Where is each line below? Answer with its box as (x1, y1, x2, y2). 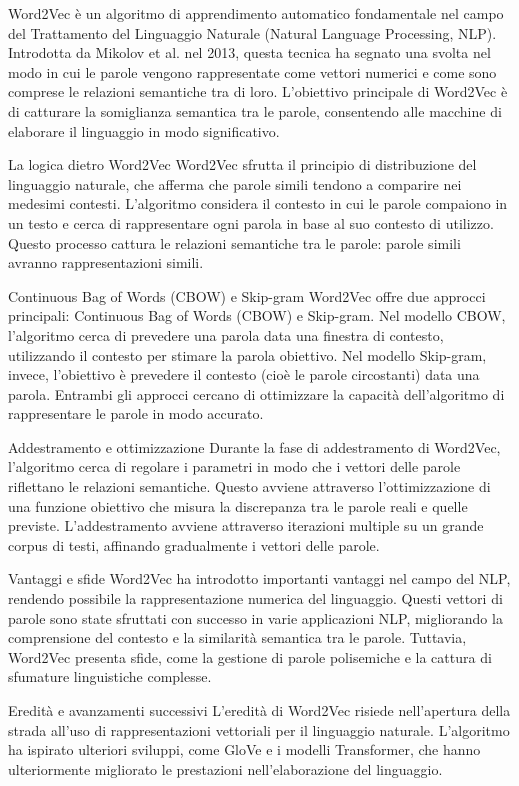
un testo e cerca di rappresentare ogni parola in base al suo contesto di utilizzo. (8, 212, 494, 233)
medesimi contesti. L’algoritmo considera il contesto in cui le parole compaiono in (8, 193, 508, 214)
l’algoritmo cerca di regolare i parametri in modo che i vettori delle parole (8, 456, 461, 477)
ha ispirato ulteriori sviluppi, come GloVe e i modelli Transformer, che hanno (8, 739, 481, 760)
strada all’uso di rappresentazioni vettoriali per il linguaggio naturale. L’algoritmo (8, 719, 510, 740)
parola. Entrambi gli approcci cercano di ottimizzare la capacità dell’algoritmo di (8, 383, 505, 404)
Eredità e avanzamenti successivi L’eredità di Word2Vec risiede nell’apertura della (8, 700, 511, 720)
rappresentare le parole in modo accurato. (8, 403, 264, 424)
